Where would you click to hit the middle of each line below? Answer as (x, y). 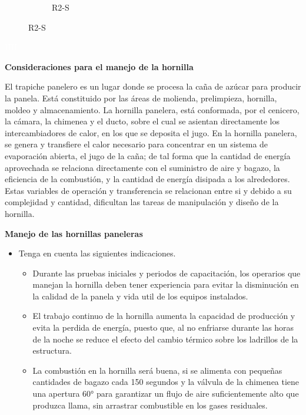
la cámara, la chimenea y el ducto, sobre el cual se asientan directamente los (142, 121)
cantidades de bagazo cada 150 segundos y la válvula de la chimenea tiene (166, 382)
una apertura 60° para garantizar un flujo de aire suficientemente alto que (166, 393)
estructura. (52, 350)
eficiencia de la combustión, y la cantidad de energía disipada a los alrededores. (147, 179)
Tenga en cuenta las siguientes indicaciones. (97, 253)
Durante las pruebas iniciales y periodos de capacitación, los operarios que (167, 273)
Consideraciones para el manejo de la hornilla (99, 66)
